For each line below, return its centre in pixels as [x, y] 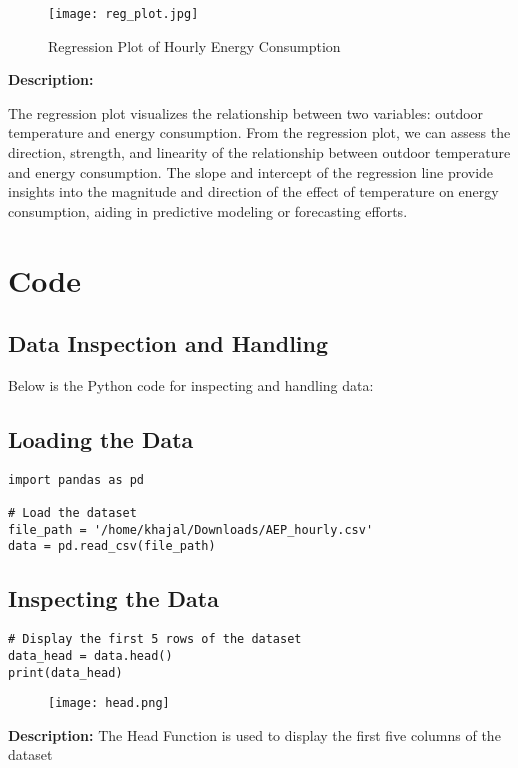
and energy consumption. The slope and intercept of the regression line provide [251, 171]
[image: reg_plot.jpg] [123, 14]
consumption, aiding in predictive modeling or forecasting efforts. [208, 210]
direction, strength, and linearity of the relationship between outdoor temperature [259, 152]
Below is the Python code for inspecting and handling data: [191, 384]
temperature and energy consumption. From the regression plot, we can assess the [259, 132]
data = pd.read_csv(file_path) [112, 546]
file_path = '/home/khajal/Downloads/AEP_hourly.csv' [191, 529]
